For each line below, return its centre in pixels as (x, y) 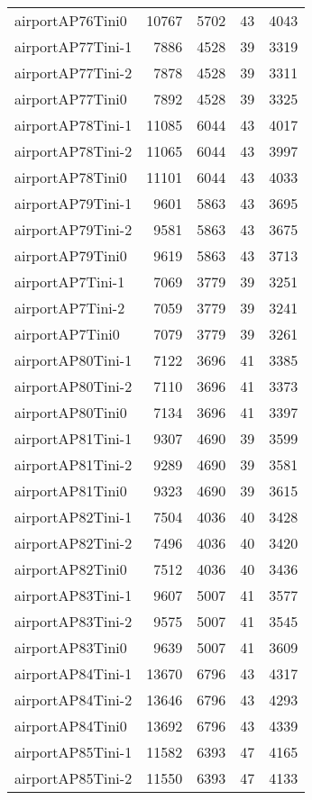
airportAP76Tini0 (71, 20)
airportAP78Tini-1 (73, 125)
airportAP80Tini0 (71, 412)
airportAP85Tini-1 (73, 752)
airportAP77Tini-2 (73, 73)
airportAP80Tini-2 (73, 386)
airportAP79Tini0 (71, 255)
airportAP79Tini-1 (73, 203)
